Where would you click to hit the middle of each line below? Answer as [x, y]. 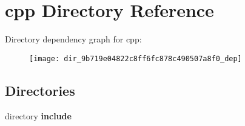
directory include [38, 115]
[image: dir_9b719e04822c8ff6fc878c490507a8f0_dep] [136, 58]
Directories [40, 90]
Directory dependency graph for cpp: [73, 39]
